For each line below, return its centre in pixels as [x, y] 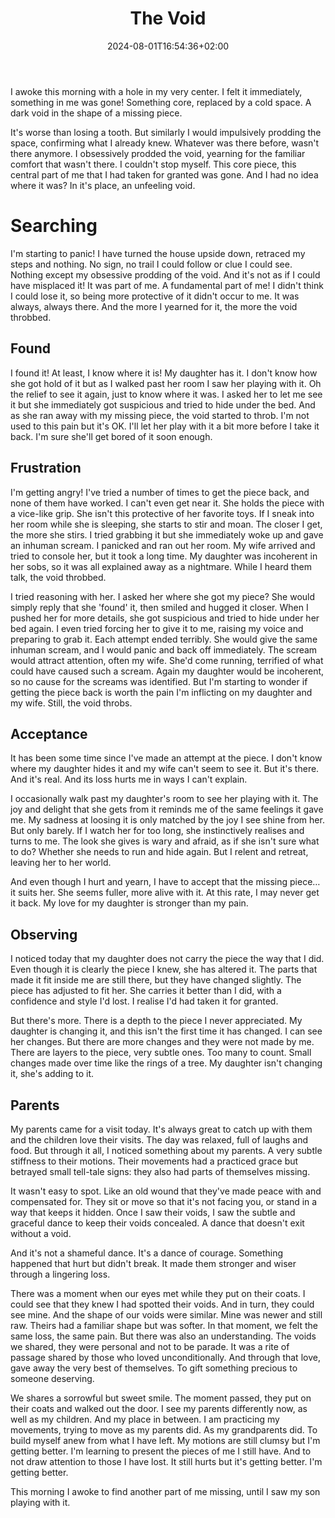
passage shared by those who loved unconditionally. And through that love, [165, 1357]
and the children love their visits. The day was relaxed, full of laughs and [159, 1139]
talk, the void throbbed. [58, 577]
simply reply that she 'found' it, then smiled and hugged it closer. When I [159, 607]
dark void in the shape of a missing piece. [96, 113]
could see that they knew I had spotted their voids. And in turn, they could [162, 1304]
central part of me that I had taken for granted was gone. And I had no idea [164, 174]
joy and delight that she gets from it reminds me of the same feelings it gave [167, 809]
